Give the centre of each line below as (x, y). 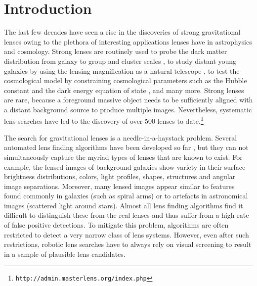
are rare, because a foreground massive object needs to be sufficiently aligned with (128, 100)
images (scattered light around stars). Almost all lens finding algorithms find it (124, 205)
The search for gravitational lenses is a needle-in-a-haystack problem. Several (121, 137)
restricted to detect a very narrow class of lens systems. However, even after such (127, 234)
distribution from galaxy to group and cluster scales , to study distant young (120, 61)
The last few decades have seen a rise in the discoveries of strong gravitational (122, 32)
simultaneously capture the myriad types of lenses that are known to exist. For (123, 157)
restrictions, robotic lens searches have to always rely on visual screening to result (128, 244)
